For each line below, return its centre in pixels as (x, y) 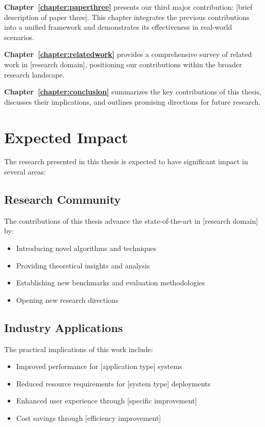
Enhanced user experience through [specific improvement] (107, 401)
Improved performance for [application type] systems (99, 366)
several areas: (25, 172)
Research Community (63, 199)
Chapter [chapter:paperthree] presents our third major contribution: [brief (128, 7)
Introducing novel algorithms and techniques (86, 248)
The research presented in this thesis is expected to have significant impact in (126, 161)
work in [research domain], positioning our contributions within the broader (123, 64)
